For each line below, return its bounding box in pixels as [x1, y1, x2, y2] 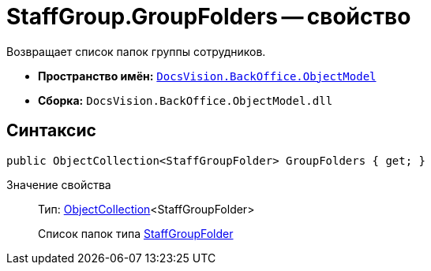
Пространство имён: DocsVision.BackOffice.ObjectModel [38, 69, 377, 83]
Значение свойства [6, 177, 111, 191]
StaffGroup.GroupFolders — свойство [6, 3, 411, 30]
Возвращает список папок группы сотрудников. [6, 44, 266, 58]
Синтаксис [6, 121, 96, 141]
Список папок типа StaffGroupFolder [38, 226, 234, 240]
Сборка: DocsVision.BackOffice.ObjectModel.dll [38, 93, 333, 107]
